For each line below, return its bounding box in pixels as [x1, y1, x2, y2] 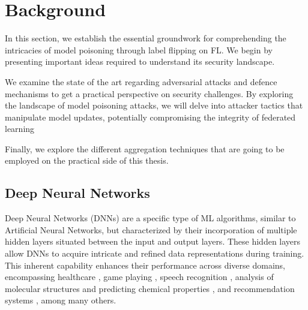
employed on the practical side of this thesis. [5, 154, 169, 167]
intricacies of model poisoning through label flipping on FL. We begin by [5, 43, 273, 56]
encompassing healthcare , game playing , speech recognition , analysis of [5, 270, 274, 283]
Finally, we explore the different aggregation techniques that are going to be [5, 142, 285, 155]
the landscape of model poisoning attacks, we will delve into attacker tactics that [5, 99, 303, 112]
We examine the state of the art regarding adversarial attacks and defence [5, 75, 277, 88]
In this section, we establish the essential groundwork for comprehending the [5, 32, 286, 44]
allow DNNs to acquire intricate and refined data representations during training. [5, 247, 304, 260]
